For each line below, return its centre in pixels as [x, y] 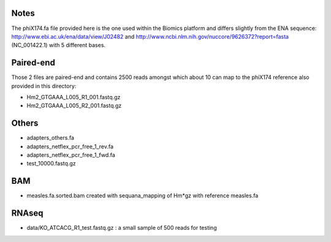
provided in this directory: [44, 86]
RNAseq [27, 214]
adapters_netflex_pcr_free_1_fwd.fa [71, 155]
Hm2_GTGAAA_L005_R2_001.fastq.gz [74, 106]
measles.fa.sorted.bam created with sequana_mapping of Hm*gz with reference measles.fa [143, 195]
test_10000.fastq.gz [51, 164]
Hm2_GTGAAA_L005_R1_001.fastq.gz [74, 97]
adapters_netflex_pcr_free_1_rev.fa [70, 146]
